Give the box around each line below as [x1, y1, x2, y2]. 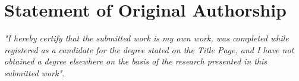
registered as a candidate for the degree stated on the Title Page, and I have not [4, 43, 294, 56]
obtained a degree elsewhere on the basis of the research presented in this [4, 55, 267, 67]
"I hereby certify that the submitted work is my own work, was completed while [4, 32, 289, 44]
